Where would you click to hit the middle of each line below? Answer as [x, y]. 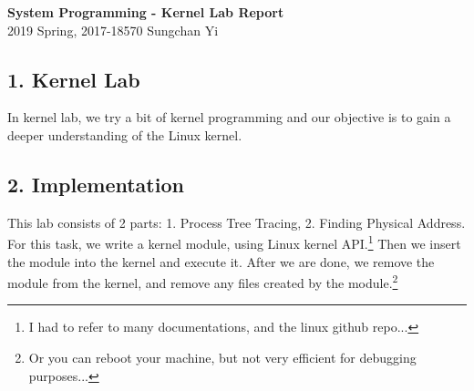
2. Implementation [96, 184]
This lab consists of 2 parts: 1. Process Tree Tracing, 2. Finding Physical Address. [237, 222]
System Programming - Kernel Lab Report [146, 12]
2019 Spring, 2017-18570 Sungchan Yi [113, 30]
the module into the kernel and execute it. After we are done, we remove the [221, 261]
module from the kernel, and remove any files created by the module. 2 [203, 281]
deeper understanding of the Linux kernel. [125, 134]
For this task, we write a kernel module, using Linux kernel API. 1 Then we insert [234, 242]
